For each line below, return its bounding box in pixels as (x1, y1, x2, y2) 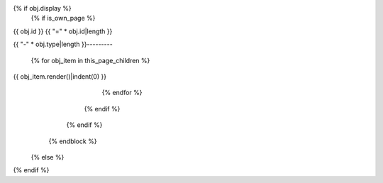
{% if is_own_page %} (30, 14, 96, 23)
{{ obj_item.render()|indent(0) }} (13, 72, 106, 81)
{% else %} (30, 152, 65, 161)
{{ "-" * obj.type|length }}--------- (13, 40, 113, 49)
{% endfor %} (101, 89, 143, 97)
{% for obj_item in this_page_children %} (30, 56, 150, 65)
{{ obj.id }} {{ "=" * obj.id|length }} (13, 27, 113, 35)
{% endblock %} (48, 137, 97, 145)
